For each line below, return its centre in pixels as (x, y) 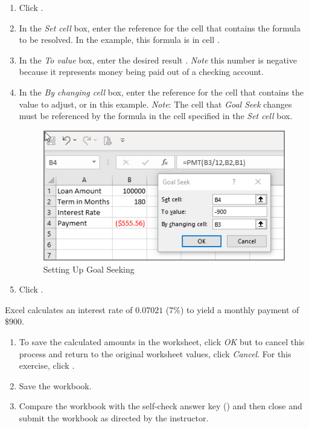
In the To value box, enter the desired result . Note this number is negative (158, 60)
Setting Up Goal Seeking (89, 269)
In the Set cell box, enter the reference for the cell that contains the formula (160, 28)
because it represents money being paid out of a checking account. (141, 72)
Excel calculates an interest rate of (69, 309)
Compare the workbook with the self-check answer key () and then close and (161, 406)
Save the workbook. (55, 385)
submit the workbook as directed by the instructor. (114, 417)
